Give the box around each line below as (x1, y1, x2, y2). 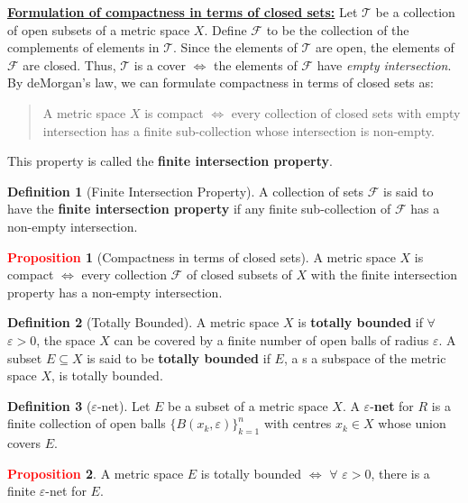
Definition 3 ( (7, 396, 92, 415)
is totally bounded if (298, 313, 423, 332)
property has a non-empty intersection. (7, 282, 223, 301)
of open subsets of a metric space (7, 20, 190, 39)
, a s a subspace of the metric (283, 348, 446, 367)
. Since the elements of (173, 38, 298, 57)
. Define (204, 20, 247, 39)
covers (7, 434, 41, 453)
